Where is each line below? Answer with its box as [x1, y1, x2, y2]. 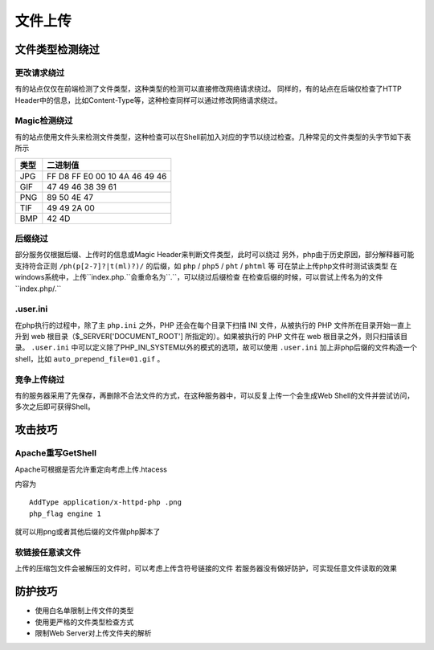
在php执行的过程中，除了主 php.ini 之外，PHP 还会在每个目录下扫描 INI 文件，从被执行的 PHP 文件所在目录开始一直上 [14, 320, 411, 329]
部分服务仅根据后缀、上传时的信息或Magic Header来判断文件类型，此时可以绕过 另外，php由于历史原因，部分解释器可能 [14, 250, 415, 260]
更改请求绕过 [14, 67, 65, 78]
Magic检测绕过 [14, 115, 73, 126]
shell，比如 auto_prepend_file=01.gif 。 [14, 354, 165, 363]
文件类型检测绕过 [14, 43, 100, 56]
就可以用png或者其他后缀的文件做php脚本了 [14, 527, 161, 537]
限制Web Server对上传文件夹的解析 [35, 628, 152, 638]
